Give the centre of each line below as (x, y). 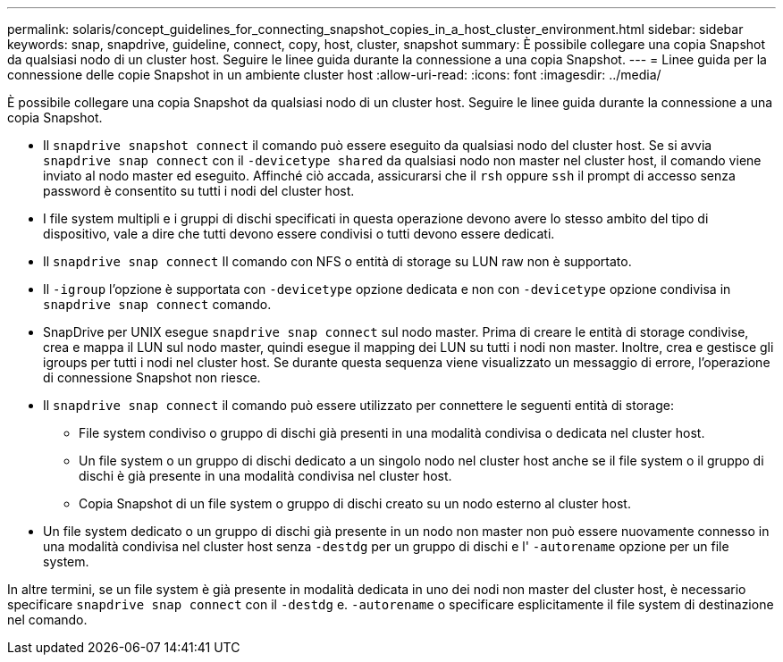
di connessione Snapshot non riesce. (152, 377)
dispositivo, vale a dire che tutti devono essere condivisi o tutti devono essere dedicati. (299, 234)
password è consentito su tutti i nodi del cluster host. (199, 191)
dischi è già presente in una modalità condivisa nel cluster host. (265, 476)
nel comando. (47, 620)
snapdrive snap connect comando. (157, 304)
